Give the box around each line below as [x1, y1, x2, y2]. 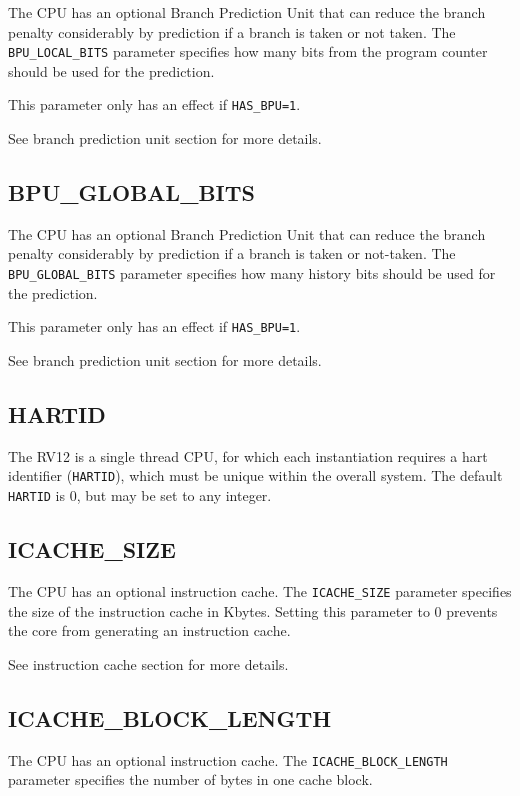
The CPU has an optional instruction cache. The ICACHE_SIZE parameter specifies [8, 580, 512, 601]
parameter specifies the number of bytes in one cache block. [8, 769, 373, 790]
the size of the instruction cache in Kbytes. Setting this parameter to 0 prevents [8, 600, 498, 621]
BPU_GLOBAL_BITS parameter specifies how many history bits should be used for [8, 263, 496, 284]
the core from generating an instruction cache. [8, 620, 291, 641]
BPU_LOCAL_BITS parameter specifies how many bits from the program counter [8, 41, 488, 62]
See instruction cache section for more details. [8, 653, 289, 674]
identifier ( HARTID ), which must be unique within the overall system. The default [8, 465, 503, 486]
